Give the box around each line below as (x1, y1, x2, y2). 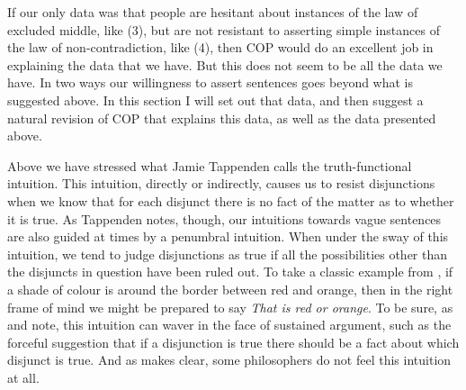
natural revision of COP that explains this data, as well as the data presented (7, 108, 436, 127)
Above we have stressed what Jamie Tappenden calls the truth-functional (7, 156, 412, 175)
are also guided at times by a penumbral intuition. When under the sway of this (7, 227, 449, 246)
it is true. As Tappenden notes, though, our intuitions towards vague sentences (7, 209, 442, 228)
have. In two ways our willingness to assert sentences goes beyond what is (7, 73, 414, 92)
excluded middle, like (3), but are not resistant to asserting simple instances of (7, 20, 440, 39)
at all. (7, 367, 40, 386)
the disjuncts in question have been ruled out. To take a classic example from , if (7, 262, 453, 281)
